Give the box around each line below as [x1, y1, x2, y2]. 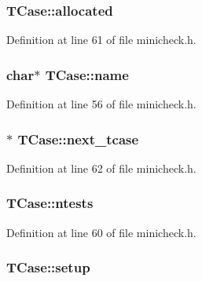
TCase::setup [6, 257, 90, 277]
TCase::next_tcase [17, 129, 139, 148]
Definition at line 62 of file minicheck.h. [6, 159, 196, 176]
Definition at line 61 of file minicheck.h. [6, 31, 196, 48]
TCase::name [45, 64, 129, 84]
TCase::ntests [6, 193, 94, 213]
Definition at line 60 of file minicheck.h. [6, 224, 196, 240]
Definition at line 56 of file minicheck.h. [6, 96, 196, 112]
